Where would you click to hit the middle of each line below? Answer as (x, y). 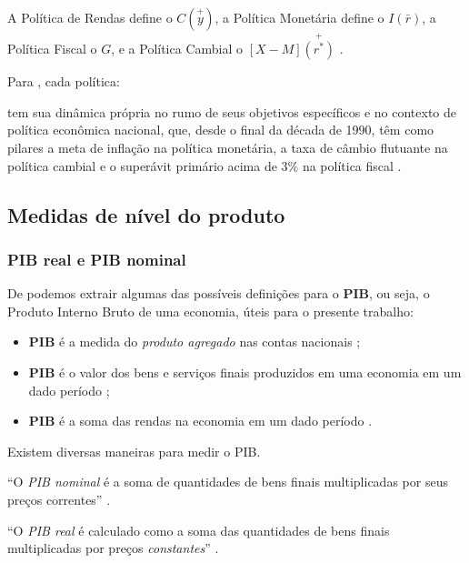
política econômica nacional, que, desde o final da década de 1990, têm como (221, 130)
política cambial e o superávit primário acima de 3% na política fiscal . (205, 165)
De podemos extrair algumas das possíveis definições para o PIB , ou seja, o (219, 293)
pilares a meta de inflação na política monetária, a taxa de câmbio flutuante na (228, 147)
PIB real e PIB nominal (97, 259)
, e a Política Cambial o (177, 49)
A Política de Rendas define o (90, 17)
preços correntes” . (59, 499)
